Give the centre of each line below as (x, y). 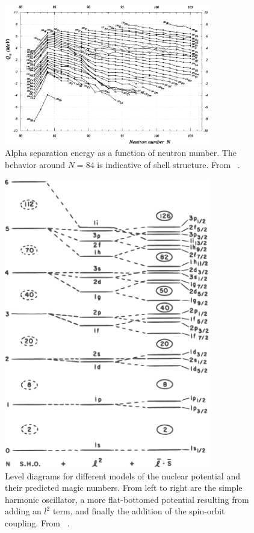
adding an (23, 511)
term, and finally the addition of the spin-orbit (139, 511)
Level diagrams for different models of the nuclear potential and (122, 475)
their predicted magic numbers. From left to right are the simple (124, 488)
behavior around (35, 165)
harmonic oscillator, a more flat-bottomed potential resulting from (127, 499)
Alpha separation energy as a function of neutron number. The (121, 153)
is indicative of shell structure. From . (169, 165)
